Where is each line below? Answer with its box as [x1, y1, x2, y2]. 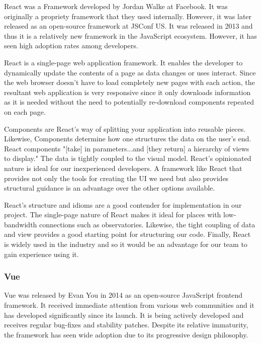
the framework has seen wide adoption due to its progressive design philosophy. [4, 329, 248, 339]
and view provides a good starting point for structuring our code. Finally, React [4, 229, 251, 239]
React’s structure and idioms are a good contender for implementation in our [4, 199, 242, 210]
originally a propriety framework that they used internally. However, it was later [4, 11, 252, 21]
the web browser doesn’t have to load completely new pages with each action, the [4, 77, 255, 88]
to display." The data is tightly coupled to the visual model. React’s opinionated [4, 153, 251, 163]
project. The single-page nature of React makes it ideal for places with [4, 209, 221, 220]
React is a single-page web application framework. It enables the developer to [4, 57, 243, 67]
